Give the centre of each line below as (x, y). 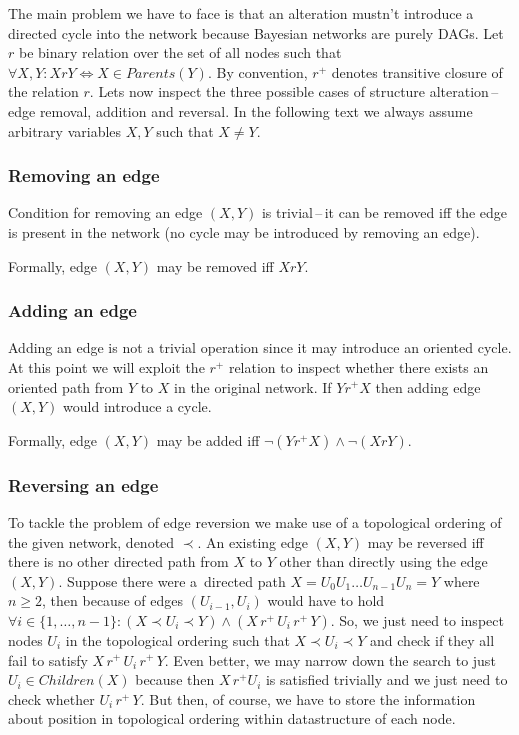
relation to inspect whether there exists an (358, 366)
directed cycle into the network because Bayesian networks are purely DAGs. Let (256, 32)
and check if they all (432, 639)
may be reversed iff (425, 541)
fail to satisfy (48, 659)
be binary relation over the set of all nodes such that (180, 52)
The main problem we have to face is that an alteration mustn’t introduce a (241, 13)
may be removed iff (215, 265)
